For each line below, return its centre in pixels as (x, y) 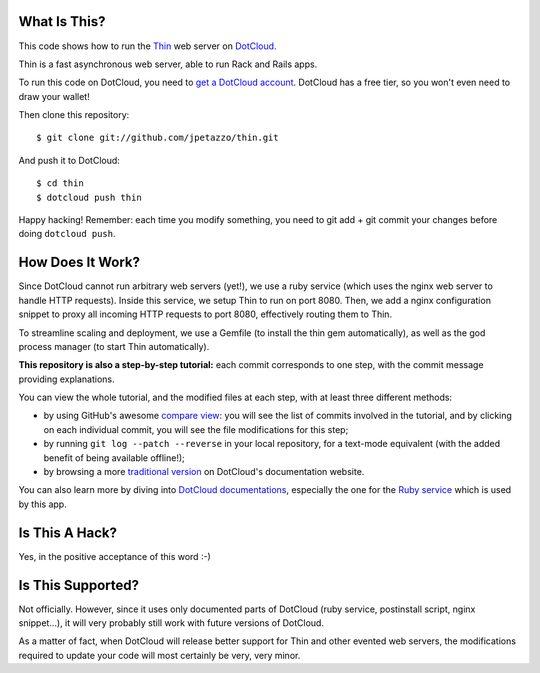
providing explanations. (66, 379)
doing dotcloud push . (67, 234)
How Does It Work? (79, 262)
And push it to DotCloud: (69, 160)
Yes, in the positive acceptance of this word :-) (115, 556)
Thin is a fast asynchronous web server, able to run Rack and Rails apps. (168, 64)
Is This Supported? (79, 585)
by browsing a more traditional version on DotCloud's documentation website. (204, 472)
